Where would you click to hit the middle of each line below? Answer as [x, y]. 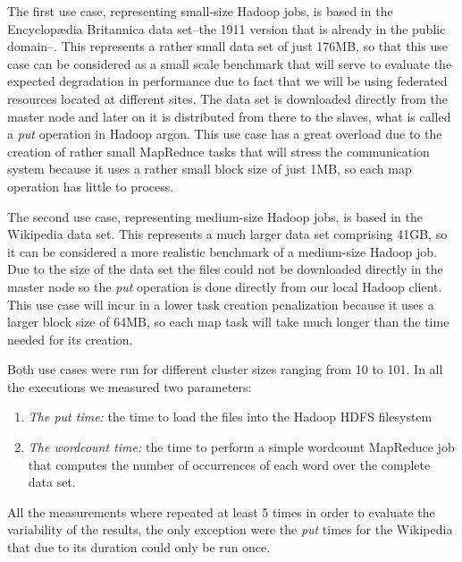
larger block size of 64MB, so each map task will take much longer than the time [228, 322]
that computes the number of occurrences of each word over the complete [229, 464]
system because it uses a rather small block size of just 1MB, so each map [210, 169]
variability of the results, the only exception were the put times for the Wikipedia [230, 529]
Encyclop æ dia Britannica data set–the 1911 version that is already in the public [227, 28]
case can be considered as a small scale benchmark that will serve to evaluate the [230, 63]
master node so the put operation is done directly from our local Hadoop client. [225, 286]
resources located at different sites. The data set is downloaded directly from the [227, 98]
